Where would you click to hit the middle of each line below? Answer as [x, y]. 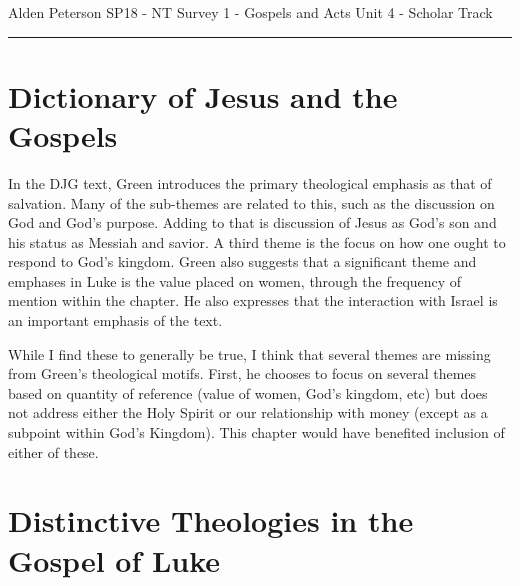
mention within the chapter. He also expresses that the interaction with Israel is [253, 300]
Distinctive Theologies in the [211, 520]
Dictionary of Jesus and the [203, 95]
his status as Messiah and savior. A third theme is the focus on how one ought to [257, 241]
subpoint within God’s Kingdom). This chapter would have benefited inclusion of [256, 432]
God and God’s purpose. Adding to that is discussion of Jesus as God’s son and [252, 222]
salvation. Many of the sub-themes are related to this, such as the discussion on [251, 202]
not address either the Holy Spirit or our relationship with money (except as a [248, 412]
